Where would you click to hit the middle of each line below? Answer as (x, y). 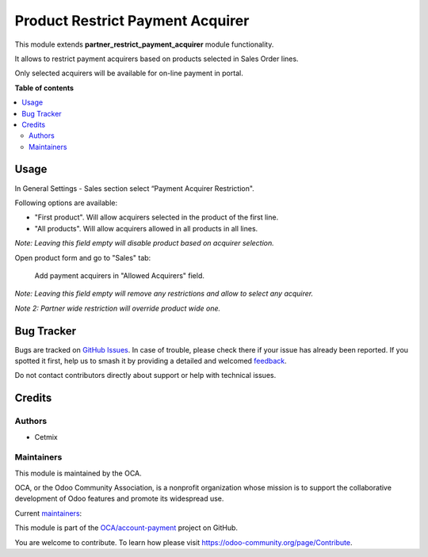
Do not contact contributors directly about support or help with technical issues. (145, 376)
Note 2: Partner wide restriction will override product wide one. (118, 308)
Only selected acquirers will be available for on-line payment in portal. (129, 73)
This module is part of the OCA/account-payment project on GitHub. (126, 528)
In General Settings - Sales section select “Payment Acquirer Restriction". (135, 188)
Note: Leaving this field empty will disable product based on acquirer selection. (145, 243)
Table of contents (44, 88)
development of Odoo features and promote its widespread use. (119, 498)
